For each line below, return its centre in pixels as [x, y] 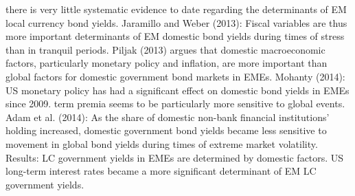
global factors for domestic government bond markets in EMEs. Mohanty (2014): [175, 76]
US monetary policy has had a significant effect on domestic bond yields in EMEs [177, 90]
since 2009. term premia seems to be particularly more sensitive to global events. [175, 104]
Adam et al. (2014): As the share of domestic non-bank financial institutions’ [168, 117]
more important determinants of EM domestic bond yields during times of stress [175, 36]
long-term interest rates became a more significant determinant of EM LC [161, 171]
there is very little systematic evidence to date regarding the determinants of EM [176, 9]
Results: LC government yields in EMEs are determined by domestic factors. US [175, 157]
